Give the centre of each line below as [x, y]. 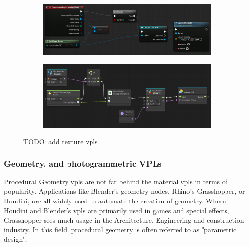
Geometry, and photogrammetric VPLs [83, 163]
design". [16, 239]
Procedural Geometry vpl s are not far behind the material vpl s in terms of [116, 181]
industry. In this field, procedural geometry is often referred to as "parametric [120, 229]
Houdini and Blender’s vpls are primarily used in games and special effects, [117, 210]
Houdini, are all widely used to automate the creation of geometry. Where [115, 201]
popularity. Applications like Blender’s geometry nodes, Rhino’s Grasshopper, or [124, 191]
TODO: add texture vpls [61, 141]
